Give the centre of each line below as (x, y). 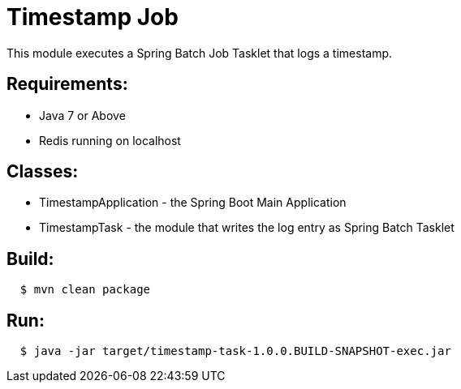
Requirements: (67, 84)
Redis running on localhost (110, 140)
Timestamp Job (93, 17)
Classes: (43, 172)
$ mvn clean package (85, 290)
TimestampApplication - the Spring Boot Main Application (193, 203)
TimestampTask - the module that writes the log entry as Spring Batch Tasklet (247, 228)
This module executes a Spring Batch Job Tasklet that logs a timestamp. (200, 53)
